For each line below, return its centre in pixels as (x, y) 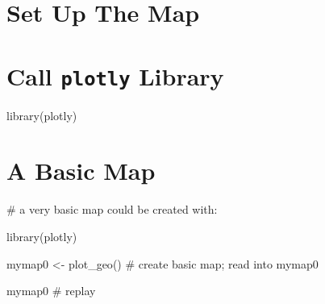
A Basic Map (81, 171)
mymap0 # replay (51, 291)
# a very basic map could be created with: (112, 209)
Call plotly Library (115, 75)
